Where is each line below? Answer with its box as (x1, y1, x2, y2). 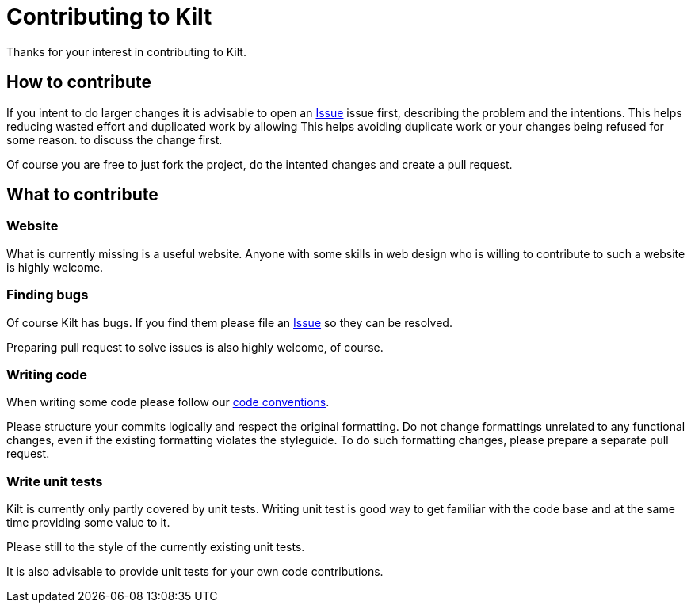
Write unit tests (6, 473, 103, 489)
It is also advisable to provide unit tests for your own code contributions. (6, 565, 384, 579)
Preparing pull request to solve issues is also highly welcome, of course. (6, 340, 384, 354)
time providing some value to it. (6, 516, 170, 530)
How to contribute (6, 72, 152, 93)
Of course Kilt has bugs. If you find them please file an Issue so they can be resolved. (6, 315, 452, 329)
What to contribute (6, 185, 158, 205)
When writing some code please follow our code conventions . (6, 395, 330, 409)
